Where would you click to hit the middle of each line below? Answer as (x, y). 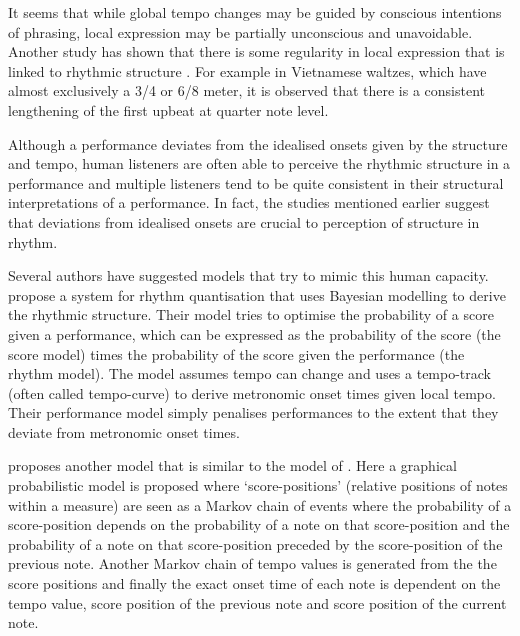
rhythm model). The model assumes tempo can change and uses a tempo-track (250, 373)
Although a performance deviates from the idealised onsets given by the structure (258, 143)
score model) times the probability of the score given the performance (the (236, 353)
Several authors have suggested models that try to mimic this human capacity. (248, 275)
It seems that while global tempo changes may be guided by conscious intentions (255, 12)
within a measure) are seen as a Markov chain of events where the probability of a (260, 504)
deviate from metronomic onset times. (124, 431)
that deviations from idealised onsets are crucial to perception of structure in (244, 221)
